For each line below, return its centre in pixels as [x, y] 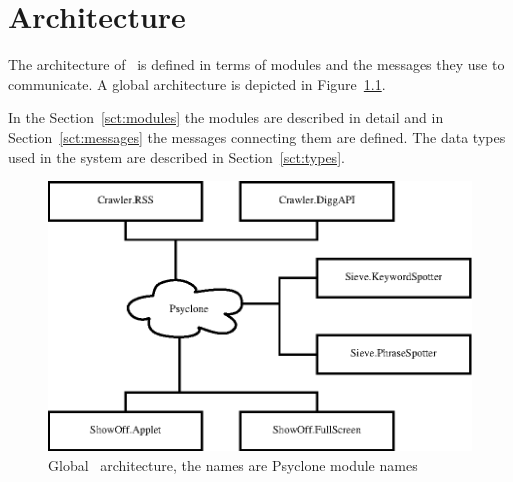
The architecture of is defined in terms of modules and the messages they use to [256, 64]
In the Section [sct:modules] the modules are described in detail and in [226, 117]
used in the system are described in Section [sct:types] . [176, 156]
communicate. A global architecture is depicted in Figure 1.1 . [197, 83]
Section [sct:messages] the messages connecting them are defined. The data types [257, 136]
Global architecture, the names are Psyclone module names [233, 465]
